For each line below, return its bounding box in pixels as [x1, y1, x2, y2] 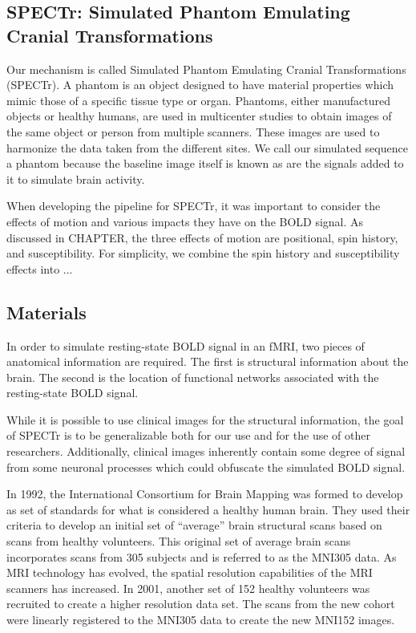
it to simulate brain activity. [6, 170, 145, 187]
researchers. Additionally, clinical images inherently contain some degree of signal [6, 443, 406, 460]
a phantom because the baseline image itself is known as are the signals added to [6, 155, 404, 172]
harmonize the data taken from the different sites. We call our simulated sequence [6, 139, 408, 156]
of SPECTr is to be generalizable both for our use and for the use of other [6, 427, 370, 444]
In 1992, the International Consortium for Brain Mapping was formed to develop [6, 485, 403, 502]
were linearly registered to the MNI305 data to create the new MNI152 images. [6, 611, 395, 628]
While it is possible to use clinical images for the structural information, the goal [6, 411, 404, 428]
